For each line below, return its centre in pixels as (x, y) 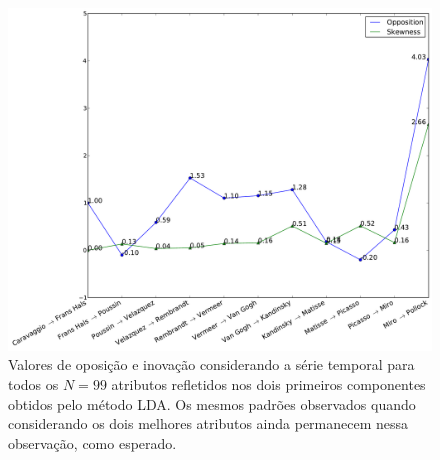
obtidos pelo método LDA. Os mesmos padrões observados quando (212, 403)
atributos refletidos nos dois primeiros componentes (268, 384)
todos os (33, 384)
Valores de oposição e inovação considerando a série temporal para (211, 364)
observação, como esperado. (92, 442)
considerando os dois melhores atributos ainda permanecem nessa (208, 423)
